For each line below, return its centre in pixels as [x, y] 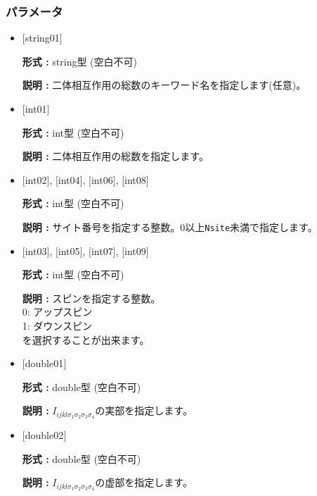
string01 [42, 38]
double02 [44, 435]
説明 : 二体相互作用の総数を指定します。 [115, 156]
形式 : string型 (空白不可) [79, 61]
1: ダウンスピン [57, 325]
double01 [44, 363]
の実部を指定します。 [144, 410]
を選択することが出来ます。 [86, 339]
